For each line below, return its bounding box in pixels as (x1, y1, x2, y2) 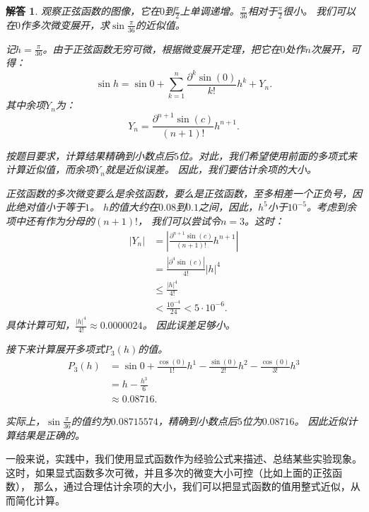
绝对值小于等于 (15, 199, 85, 214)
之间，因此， (198, 199, 258, 214)
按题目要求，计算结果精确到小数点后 (6, 148, 174, 163)
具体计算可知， (6, 318, 75, 332)
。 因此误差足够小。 (142, 318, 235, 332)
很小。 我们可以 (282, 4, 356, 18)
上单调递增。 (180, 4, 240, 18)
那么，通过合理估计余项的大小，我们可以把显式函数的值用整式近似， (33, 479, 351, 494)
